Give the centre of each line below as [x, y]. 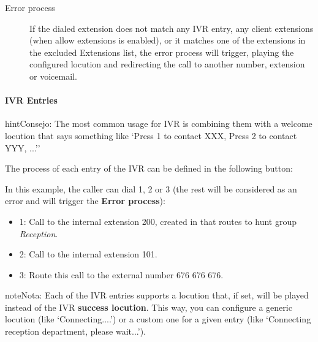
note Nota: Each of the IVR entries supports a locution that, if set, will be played [157, 295]
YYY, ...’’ [23, 147]
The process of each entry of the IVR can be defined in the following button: [149, 168]
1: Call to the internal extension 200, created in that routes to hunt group [158, 221]
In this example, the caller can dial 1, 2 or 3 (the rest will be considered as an [151, 188]
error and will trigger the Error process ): [85, 201]
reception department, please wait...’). [75, 331]
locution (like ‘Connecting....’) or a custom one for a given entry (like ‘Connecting [158, 319]
